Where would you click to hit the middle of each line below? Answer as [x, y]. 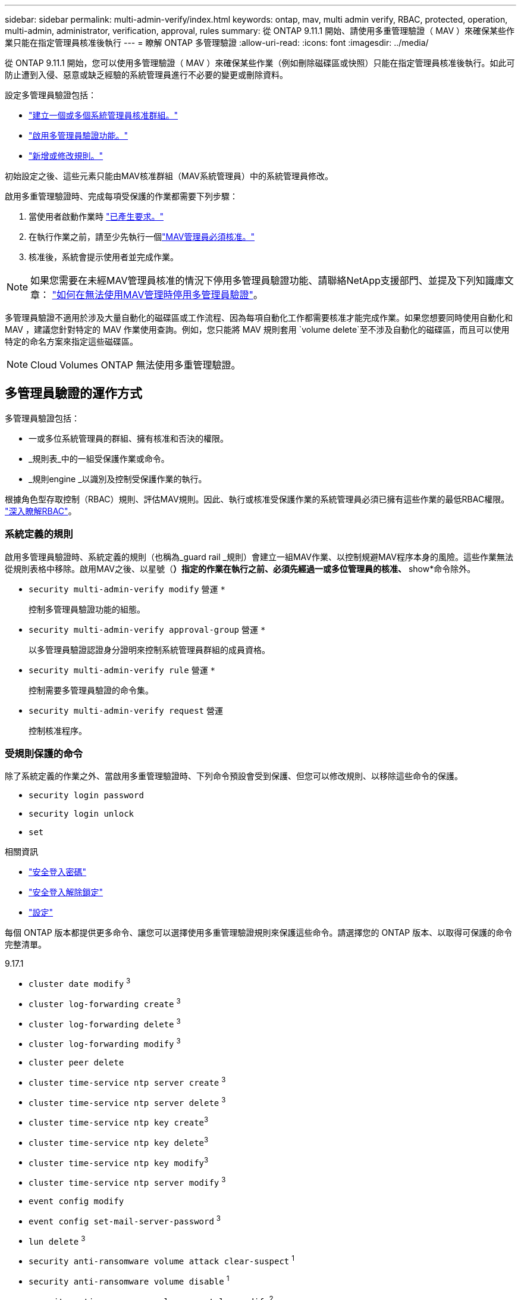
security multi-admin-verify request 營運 [126, 710]
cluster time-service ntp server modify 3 [127, 1182]
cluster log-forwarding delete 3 [105, 1023]
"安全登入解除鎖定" [66, 892]
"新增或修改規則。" [66, 156]
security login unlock [81, 814]
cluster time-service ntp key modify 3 [119, 1162]
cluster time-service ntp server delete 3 [127, 1101]
